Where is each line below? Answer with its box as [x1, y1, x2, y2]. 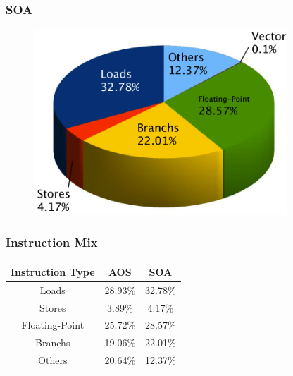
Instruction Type [11, 264, 95, 279]
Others [38, 353, 68, 368]
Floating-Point [21, 317, 85, 332]
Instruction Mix [6, 234, 98, 251]
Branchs [35, 335, 70, 350]
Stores [39, 300, 66, 315]
